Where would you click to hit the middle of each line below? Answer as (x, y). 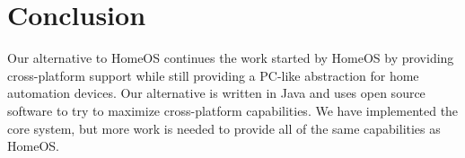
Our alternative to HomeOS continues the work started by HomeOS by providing (231, 58)
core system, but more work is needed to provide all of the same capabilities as (224, 128)
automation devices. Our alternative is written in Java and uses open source (216, 93)
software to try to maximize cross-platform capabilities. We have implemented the (233, 110)
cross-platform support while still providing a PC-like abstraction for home (213, 75)
